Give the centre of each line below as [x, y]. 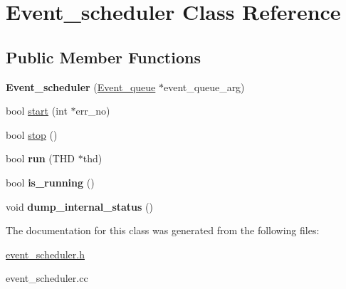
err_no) [93, 111]
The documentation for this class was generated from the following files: [163, 230]
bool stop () [32, 134]
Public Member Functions [103, 57]
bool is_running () [50, 182]
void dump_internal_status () [79, 206]
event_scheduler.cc [47, 278]
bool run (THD [41, 158]
